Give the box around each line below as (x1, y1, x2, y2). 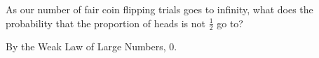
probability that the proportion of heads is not (6, 15, 205, 30)
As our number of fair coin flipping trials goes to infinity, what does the (6, 2, 313, 16)
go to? (217, 15, 243, 30)
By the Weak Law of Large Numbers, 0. (6, 39, 177, 54)
